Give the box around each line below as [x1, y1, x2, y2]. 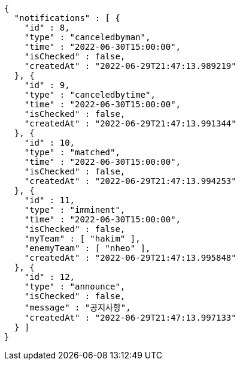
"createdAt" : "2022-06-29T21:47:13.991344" [24, 119, 236, 128]
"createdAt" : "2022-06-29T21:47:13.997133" [24, 313, 236, 322]
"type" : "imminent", [24, 205, 126, 215]
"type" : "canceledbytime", [24, 90, 156, 99]
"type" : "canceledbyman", [24, 32, 151, 42]
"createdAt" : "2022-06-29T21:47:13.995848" [24, 253, 236, 263]
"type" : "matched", [24, 147, 120, 157]
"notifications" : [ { [14, 13, 120, 23]
